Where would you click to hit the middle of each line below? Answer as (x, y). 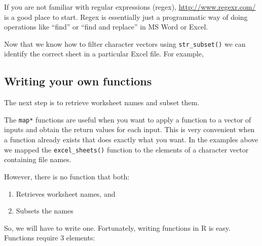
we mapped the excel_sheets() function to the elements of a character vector (126, 149)
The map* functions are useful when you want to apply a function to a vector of (128, 119)
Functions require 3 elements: (50, 238)
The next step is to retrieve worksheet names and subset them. (102, 102)
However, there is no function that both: (67, 176)
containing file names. (38, 159)
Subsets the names (45, 211)
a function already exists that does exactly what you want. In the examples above (131, 140)
